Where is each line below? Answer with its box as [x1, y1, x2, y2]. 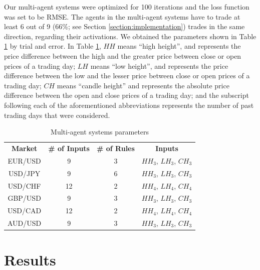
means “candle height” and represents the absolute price [57, 80, 229, 90]
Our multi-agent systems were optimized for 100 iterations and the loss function [4, 2, 249, 12]
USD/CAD [8, 205, 42, 216]
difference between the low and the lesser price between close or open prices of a [4, 70, 250, 81]
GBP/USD [8, 193, 41, 203]
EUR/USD [8, 155, 41, 166]
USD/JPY [9, 168, 41, 178]
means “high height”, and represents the [117, 41, 241, 51]
